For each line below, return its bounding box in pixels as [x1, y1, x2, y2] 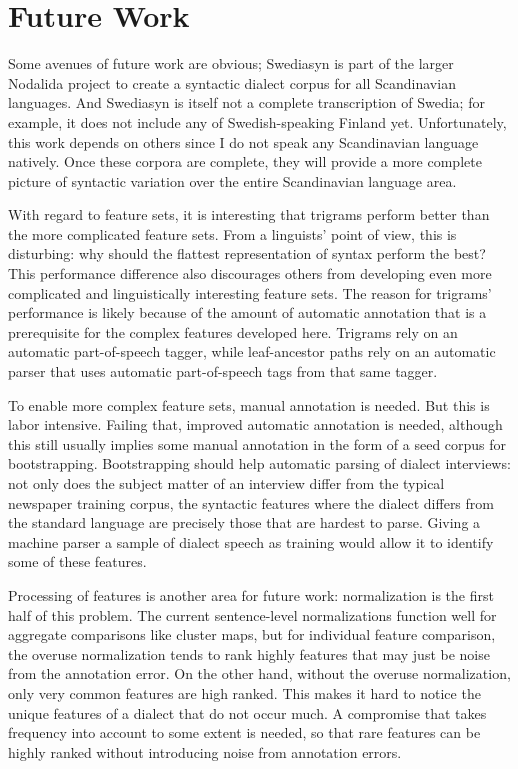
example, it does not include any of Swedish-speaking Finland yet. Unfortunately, [8, 111, 507, 132]
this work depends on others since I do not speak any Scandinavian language [8, 131, 479, 152]
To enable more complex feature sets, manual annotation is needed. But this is [8, 394, 490, 415]
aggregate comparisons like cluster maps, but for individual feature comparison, [8, 624, 496, 645]
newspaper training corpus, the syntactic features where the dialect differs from [8, 492, 494, 513]
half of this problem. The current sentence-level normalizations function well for [8, 604, 497, 625]
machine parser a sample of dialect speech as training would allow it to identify [8, 531, 494, 552]
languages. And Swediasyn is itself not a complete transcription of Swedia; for [8, 92, 485, 113]
